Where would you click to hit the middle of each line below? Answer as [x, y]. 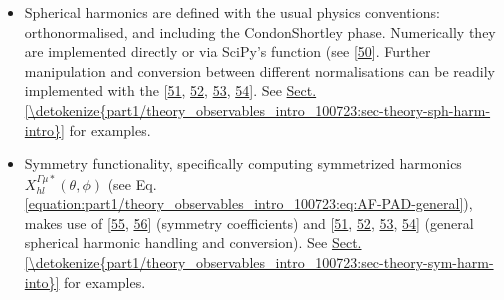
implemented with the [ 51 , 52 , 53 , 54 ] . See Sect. [170, 90]
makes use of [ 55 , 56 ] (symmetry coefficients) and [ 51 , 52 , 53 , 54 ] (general [249, 222]
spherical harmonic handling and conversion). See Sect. [193, 242]
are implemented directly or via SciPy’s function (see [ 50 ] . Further [227, 51]
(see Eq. [132, 183]
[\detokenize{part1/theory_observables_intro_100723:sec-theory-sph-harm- [257, 109]
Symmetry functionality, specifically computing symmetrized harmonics [243, 163]
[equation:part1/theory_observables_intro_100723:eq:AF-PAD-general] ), [248, 203]
